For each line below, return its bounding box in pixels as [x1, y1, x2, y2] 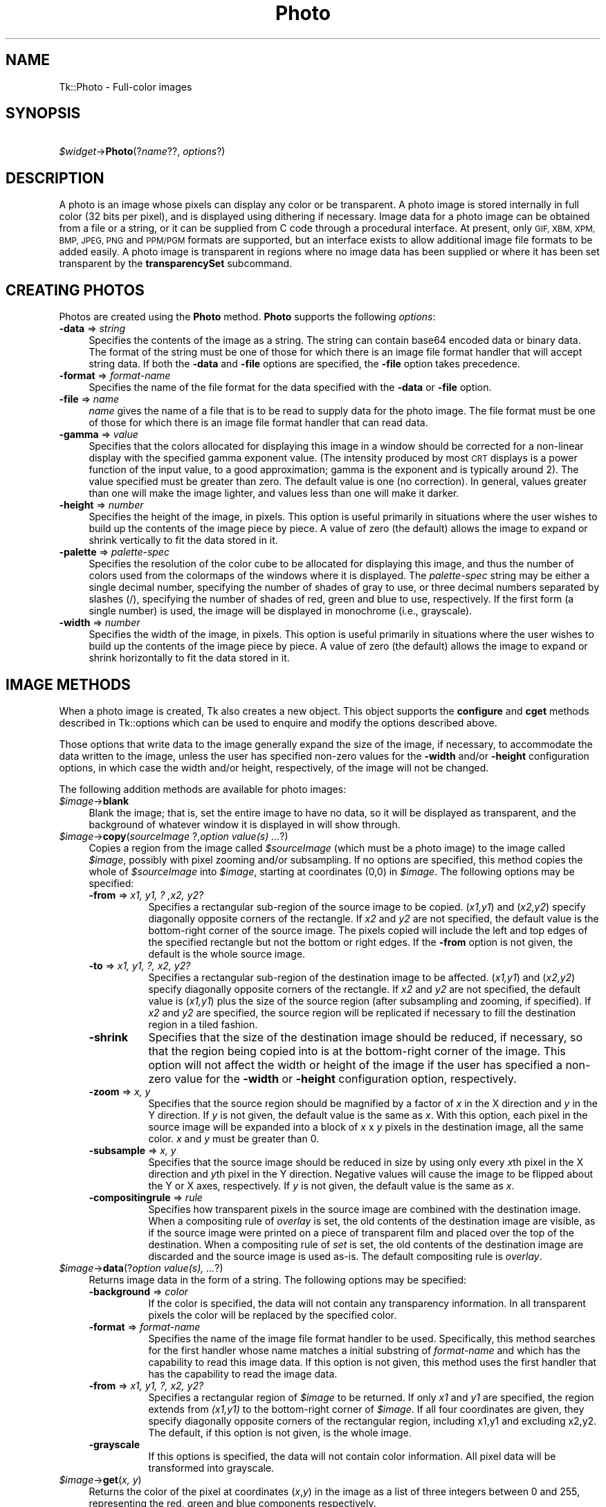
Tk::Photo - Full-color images [59, 80, 192, 93]
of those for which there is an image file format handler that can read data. [89, 417, 428, 429]
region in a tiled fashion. [148, 1018, 258, 1030]
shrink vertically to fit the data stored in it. [89, 534, 278, 547]
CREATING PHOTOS [6, 281, 145, 299]
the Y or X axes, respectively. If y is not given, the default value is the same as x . [148, 1179, 515, 1191]
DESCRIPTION [6, 169, 104, 187]
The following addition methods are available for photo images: [59, 783, 347, 795]
